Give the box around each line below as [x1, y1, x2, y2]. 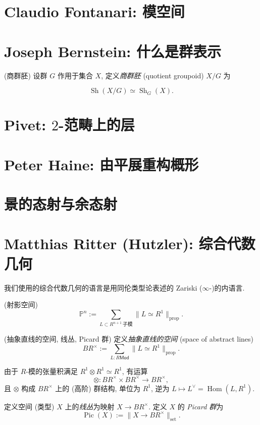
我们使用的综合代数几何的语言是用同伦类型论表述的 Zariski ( [4, 282, 202, 293]
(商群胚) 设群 [4, 70, 47, 80]
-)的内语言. [209, 282, 245, 293]
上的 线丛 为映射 [65, 401, 115, 411]
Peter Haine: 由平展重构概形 [4, 154, 199, 174]
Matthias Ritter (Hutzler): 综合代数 [4, 233, 255, 254]
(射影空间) [4, 299, 38, 310]
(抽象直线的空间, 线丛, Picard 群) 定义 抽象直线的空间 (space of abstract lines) [4, 334, 254, 344]
